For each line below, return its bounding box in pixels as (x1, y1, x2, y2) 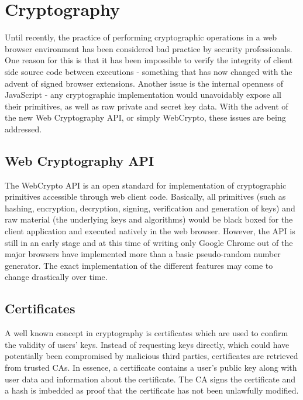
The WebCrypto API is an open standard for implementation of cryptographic (5, 179, 287, 191)
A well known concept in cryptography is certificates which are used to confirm (5, 327, 288, 339)
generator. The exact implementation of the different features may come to (5, 259, 273, 271)
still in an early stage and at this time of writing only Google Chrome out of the (5, 236, 293, 248)
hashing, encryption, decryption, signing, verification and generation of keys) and (5, 201, 295, 214)
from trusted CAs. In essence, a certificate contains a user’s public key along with (5, 361, 297, 373)
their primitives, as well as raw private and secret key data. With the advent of (5, 100, 288, 112)
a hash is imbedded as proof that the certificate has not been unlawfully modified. (5, 384, 299, 396)
